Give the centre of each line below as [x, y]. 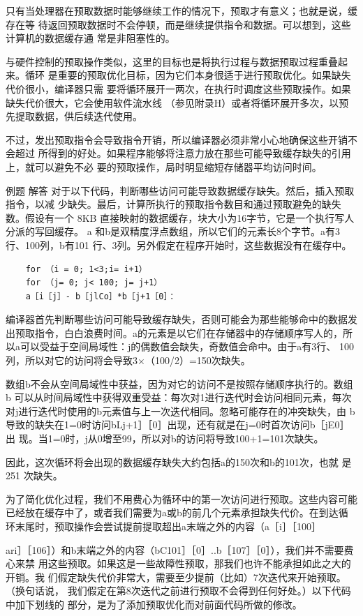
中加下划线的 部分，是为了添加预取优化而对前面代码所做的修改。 [154, 604]
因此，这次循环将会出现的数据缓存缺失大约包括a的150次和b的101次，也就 [172, 461]
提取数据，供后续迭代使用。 [79, 116]
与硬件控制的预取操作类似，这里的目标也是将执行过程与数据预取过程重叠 [172, 61]
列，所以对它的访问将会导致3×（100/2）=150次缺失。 [128, 360]
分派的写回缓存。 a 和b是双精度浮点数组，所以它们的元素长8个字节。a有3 [173, 231]
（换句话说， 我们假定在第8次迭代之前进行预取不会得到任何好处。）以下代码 [178, 591]
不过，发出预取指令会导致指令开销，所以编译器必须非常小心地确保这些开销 [177, 139]
